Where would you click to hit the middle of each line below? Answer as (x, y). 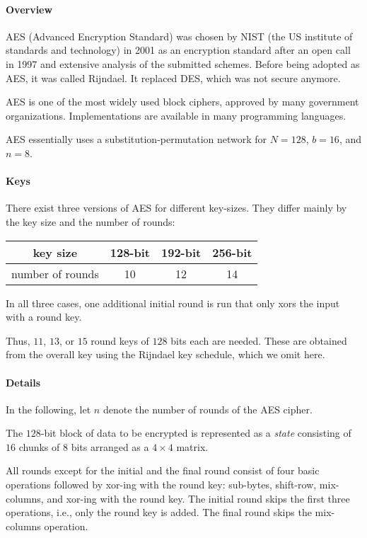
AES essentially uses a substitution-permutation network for (136, 139)
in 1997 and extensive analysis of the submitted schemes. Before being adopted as (183, 63)
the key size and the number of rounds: (91, 221)
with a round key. (44, 317)
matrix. (192, 446)
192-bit (181, 252)
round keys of (120, 340)
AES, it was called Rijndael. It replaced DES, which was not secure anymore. (173, 78)
